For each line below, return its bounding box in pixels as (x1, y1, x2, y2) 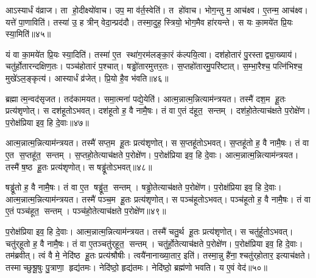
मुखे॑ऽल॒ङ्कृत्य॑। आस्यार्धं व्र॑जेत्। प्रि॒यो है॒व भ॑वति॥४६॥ (5, 71, 169, 84)
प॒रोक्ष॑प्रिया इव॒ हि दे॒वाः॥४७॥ (5, 116, 90, 128)
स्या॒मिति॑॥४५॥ (5, 27, 51, 40)
